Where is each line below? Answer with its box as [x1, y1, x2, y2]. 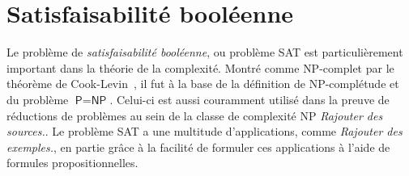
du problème [6, 90, 69, 107]
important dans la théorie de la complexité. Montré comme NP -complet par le [6, 59, 394, 76]
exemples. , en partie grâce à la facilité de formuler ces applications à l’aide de [6, 138, 390, 155]
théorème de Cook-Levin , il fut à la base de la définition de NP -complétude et [6, 75, 399, 92]
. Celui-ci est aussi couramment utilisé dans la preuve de [109, 90, 390, 107]
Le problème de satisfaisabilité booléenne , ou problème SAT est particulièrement [6, 44, 403, 61]
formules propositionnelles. [6, 154, 138, 171]
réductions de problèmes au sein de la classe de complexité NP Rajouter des [6, 107, 383, 124]
